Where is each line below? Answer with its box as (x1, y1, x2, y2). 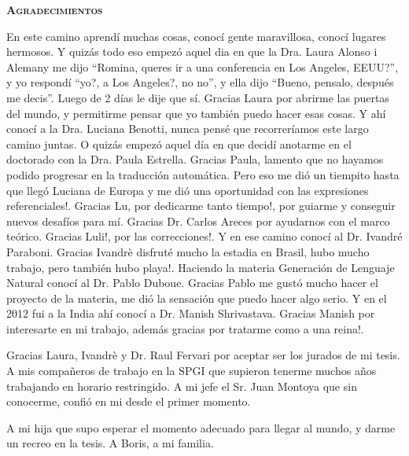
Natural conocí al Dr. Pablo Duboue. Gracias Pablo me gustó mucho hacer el (6, 274, 378, 291)
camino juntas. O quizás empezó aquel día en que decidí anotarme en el (6, 135, 352, 152)
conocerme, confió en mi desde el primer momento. (6, 393, 251, 410)
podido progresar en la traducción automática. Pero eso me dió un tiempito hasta (6, 166, 400, 182)
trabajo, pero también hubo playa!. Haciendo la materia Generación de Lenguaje (6, 259, 395, 275)
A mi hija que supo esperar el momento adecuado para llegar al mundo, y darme (6, 419, 396, 436)
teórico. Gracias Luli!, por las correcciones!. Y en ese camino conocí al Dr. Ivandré (6, 228, 403, 245)
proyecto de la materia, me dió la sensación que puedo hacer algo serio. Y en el (6, 289, 387, 306)
